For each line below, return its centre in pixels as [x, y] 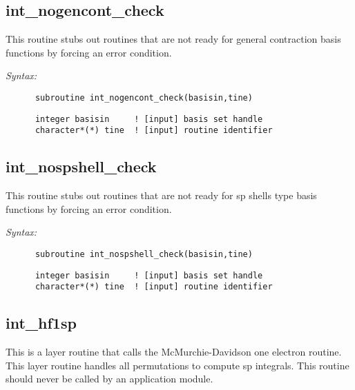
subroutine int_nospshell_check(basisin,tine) [144, 254]
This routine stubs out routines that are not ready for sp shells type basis [161, 195]
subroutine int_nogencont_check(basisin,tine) [144, 97]
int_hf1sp [41, 323]
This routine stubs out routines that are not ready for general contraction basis [173, 39]
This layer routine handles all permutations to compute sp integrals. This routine [177, 365]
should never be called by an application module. [109, 379]
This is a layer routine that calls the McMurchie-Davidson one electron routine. [174, 352]
